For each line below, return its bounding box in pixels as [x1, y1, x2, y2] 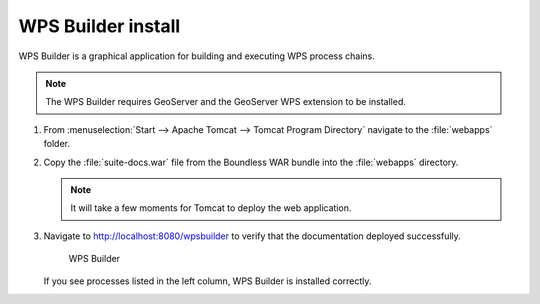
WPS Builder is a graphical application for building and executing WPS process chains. [18, 50, 375, 62]
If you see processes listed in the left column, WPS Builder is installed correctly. [43, 275, 372, 287]
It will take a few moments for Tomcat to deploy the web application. [70, 202, 352, 214]
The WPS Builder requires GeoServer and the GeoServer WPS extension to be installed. [45, 96, 407, 108]
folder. [43, 138, 70, 150]
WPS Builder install [18, 15, 181, 37]
